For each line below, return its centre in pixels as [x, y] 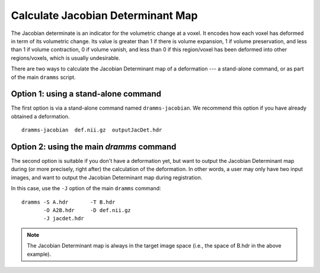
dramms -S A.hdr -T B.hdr [68, 202]
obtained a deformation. [40, 116]
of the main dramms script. [44, 77]
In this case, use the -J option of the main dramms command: [86, 188]
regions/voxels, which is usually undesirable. [66, 58]
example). [39, 254]
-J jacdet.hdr [64, 219]
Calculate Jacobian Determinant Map [104, 15]
